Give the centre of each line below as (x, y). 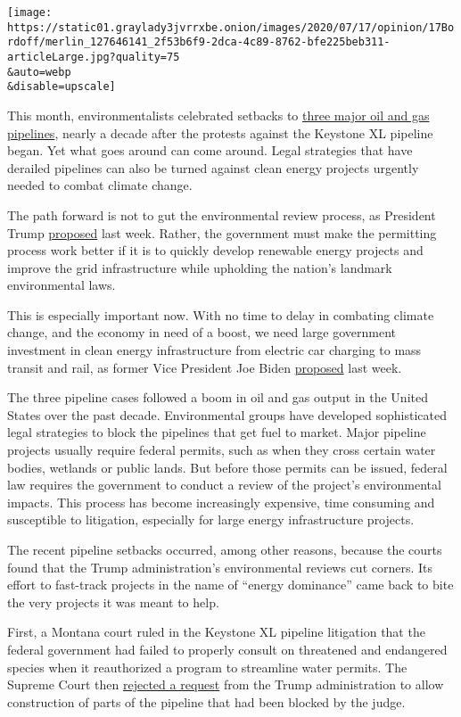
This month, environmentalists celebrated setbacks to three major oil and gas (218, 115)
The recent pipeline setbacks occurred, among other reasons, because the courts (225, 549)
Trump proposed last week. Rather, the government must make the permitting (222, 232)
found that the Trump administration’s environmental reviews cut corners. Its (220, 567)
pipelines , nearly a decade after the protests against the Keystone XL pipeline (220, 132)
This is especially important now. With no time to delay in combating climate (221, 314)
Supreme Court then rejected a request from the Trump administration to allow (226, 684)
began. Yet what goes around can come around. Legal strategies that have (210, 150)
